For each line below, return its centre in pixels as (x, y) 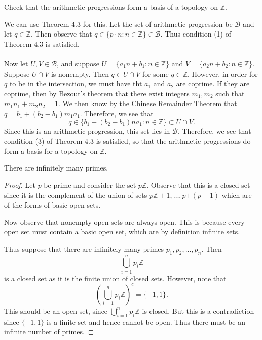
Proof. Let (20, 184)
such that (230, 93)
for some (155, 73)
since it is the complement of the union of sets (76, 195)
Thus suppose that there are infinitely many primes (84, 248)
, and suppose (78, 63)
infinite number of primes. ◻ (49, 332)
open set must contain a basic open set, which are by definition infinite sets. (122, 232)
